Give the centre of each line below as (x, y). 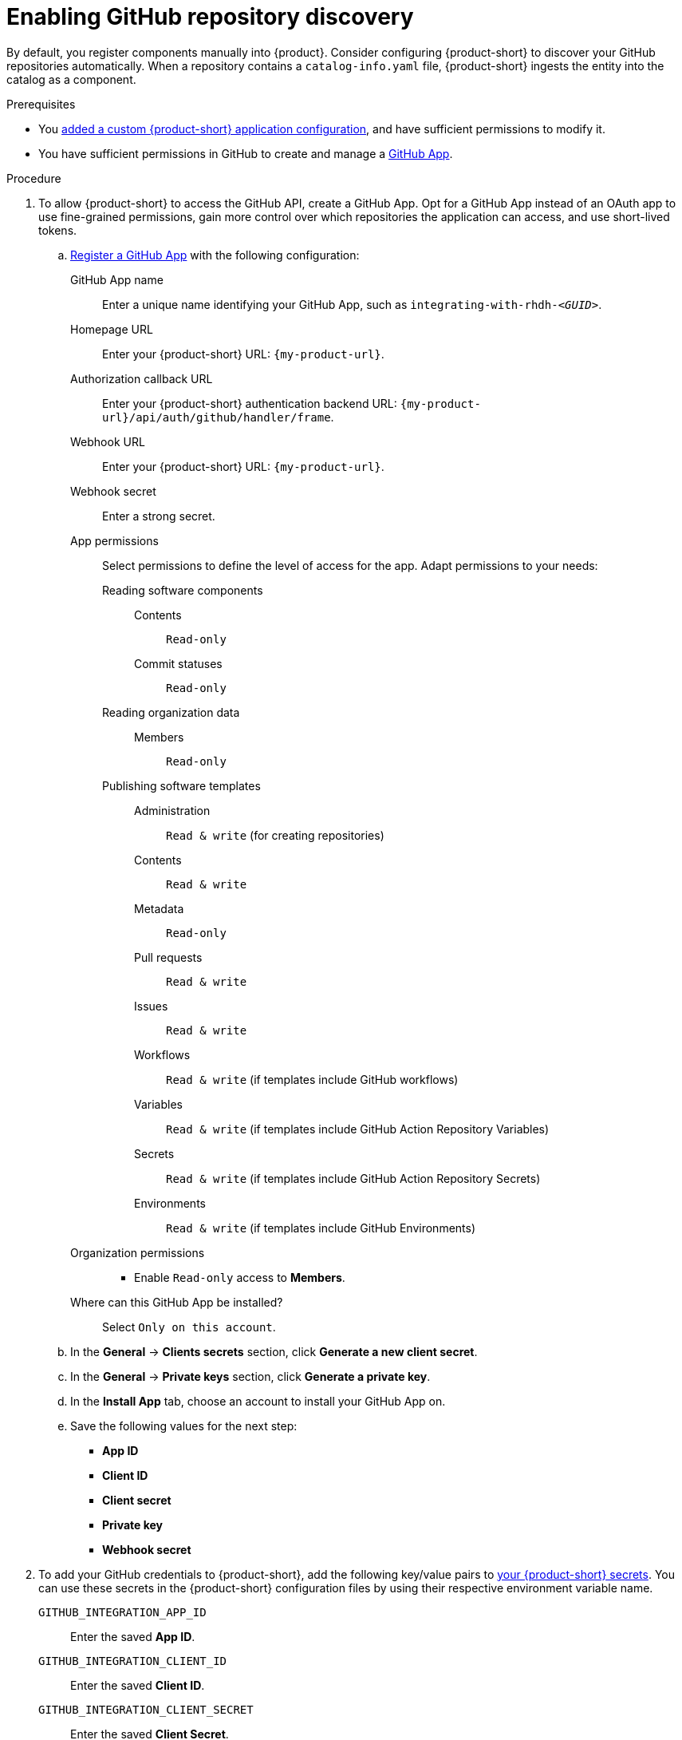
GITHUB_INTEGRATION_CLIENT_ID (133, 1661)
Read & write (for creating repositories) (275, 835)
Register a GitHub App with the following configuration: (215, 255)
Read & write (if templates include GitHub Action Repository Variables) (358, 1129)
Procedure (34, 178)
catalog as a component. (71, 79)
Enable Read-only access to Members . (240, 1277)
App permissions (114, 540)
